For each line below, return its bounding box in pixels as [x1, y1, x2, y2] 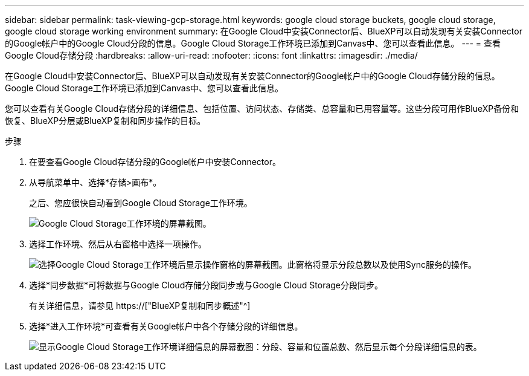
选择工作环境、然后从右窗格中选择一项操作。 [29, 239, 207, 249]
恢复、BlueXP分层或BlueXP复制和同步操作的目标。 [5, 115, 206, 126]
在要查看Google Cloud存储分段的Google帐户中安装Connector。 [29, 157, 281, 167]
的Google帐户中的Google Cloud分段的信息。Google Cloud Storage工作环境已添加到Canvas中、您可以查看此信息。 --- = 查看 [5, 38, 501, 48]
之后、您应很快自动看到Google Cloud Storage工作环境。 [29, 198, 252, 208]
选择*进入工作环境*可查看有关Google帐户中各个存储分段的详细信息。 [29, 321, 303, 331]
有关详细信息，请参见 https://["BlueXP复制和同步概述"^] [29, 300, 251, 311]
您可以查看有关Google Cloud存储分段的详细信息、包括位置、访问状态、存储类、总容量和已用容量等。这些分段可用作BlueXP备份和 [5, 103, 519, 114]
